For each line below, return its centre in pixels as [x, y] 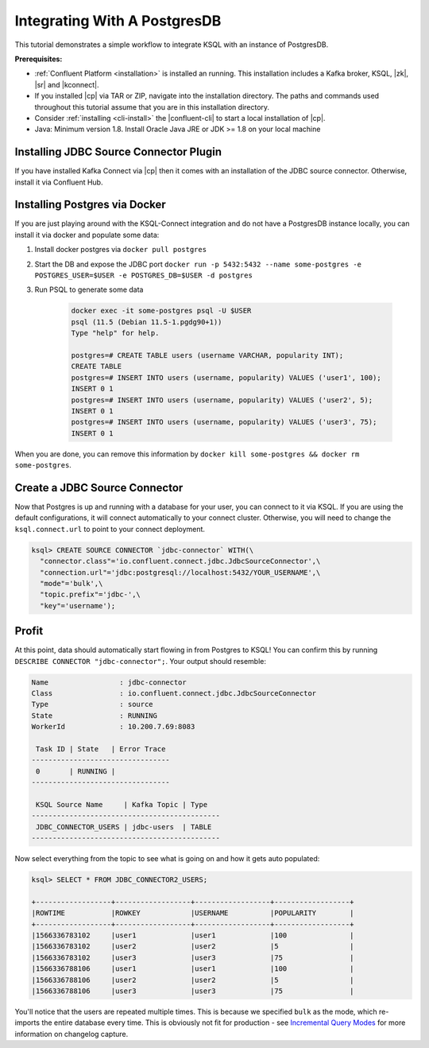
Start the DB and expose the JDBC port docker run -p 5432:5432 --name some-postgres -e [198, 264]
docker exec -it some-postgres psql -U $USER [161, 311]
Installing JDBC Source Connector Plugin [118, 152]
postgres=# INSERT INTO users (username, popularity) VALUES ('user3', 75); [224, 422]
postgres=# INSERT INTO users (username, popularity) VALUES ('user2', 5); [222, 400]
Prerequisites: [39, 59]
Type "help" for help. [115, 333]
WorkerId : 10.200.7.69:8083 [113, 727]
